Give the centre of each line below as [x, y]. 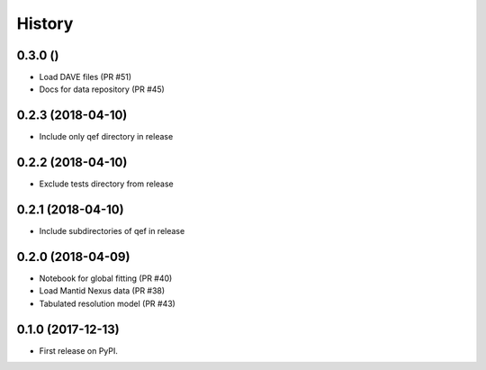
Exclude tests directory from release [107, 184]
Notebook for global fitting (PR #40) [106, 278]
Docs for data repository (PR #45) [102, 89]
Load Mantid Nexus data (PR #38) [102, 291]
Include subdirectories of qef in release [112, 231]
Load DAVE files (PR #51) [85, 77]
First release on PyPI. [79, 350]
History [45, 23]
